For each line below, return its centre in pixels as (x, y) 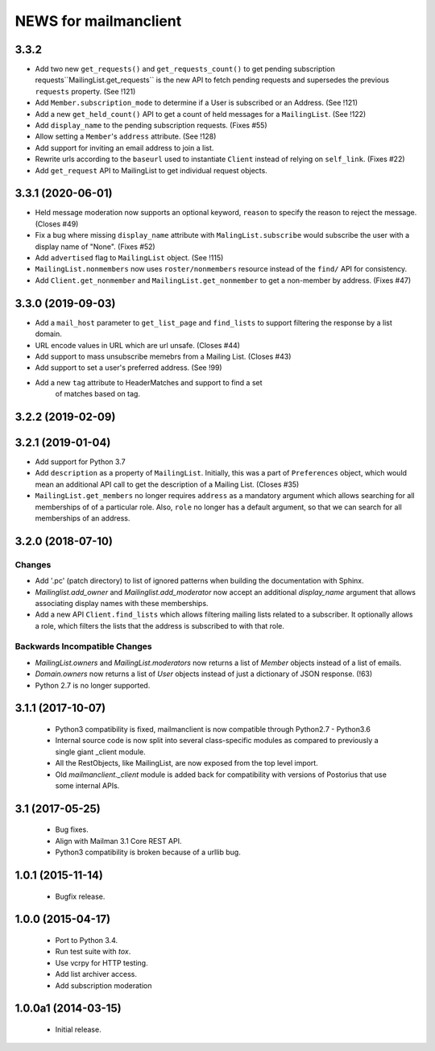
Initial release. (78, 1029)
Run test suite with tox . (93, 952)
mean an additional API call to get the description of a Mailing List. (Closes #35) (167, 484)
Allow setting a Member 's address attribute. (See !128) (126, 136)
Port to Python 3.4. (87, 940)
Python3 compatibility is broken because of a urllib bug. (148, 852)
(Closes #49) (57, 224)
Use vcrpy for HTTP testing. (101, 962)
